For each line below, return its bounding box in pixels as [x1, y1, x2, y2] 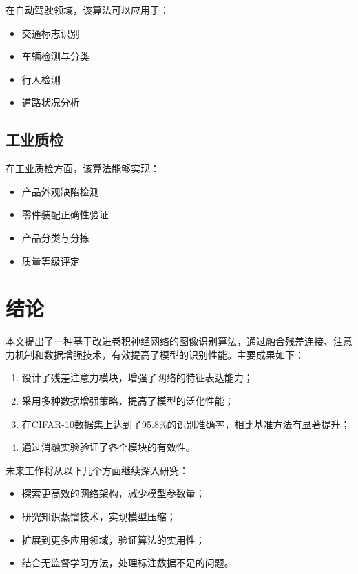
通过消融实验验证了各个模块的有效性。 [21, 440, 196, 454]
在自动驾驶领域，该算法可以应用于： [6, 3, 169, 17]
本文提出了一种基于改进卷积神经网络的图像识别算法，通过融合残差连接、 [6, 334, 333, 348]
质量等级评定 [21, 253, 80, 268]
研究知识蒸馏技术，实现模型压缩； [21, 509, 176, 524]
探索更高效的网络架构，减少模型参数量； [21, 486, 205, 500]
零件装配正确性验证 [21, 207, 109, 222]
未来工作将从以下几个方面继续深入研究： [6, 463, 189, 477]
